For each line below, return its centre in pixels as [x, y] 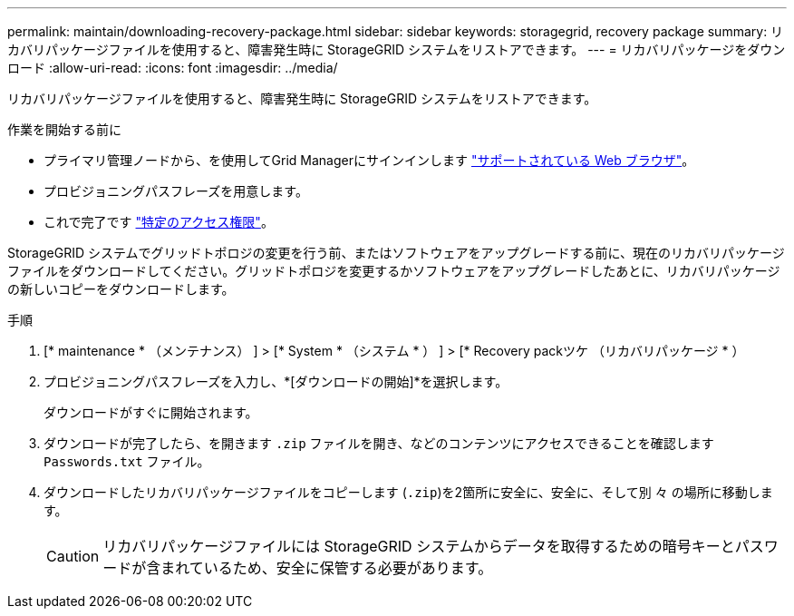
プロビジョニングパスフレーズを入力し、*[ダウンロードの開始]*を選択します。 [276, 381]
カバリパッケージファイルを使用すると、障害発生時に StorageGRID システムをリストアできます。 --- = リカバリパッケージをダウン [397, 49]
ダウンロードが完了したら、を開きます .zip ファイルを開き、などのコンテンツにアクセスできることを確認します [379, 443]
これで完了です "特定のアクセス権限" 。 [159, 222]
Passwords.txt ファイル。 [127, 461]
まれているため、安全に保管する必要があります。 [327, 568]
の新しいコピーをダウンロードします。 [121, 289]
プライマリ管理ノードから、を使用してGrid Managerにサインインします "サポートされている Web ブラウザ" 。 [369, 160]
